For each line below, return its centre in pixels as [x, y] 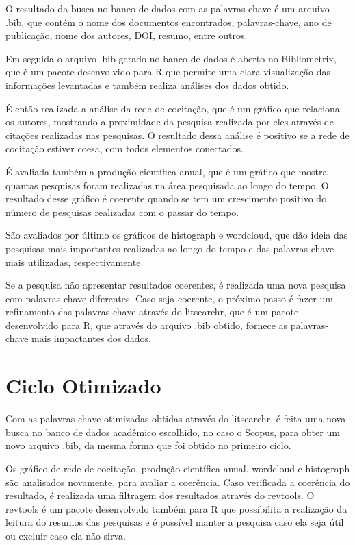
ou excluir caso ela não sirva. [66, 535]
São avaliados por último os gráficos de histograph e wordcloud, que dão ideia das [177, 235]
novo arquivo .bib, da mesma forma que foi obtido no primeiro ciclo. [148, 445]
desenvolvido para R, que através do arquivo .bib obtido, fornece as [147, 325]
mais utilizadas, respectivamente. [75, 262]
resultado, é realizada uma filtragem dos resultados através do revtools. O [160, 495]
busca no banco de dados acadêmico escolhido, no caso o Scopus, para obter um [173, 432]
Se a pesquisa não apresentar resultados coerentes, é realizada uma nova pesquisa [176, 285]
